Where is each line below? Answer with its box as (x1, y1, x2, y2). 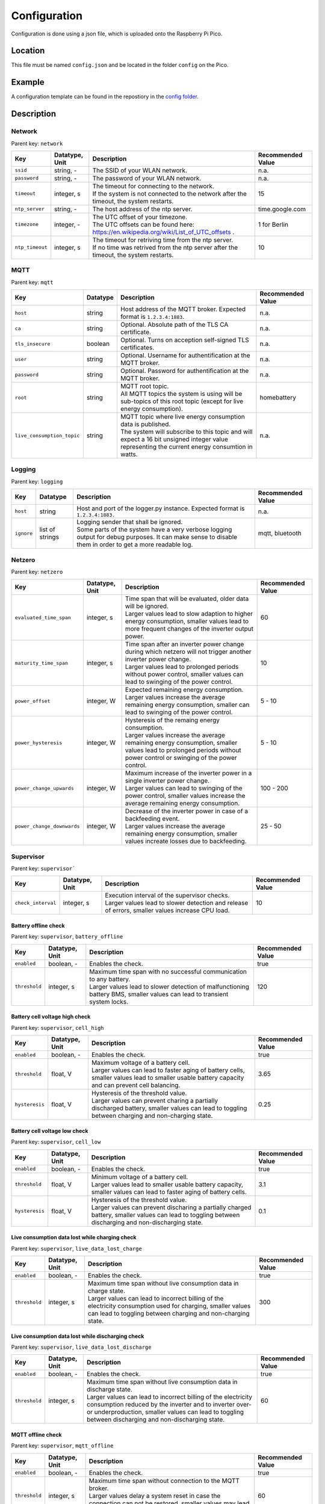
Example (11, 77, 45, 87)
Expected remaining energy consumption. (125, 686, 244, 694)
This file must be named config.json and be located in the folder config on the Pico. (11, 61, 229, 69)
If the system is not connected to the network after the (92, 190, 247, 198)
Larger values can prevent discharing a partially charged (91, 1203, 252, 1212)
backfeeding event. (125, 815, 180, 823)
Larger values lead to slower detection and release (105, 899, 249, 907)
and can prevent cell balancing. (91, 1081, 181, 1089)
